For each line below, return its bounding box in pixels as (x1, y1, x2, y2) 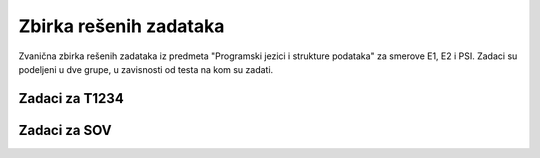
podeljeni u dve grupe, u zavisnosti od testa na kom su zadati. (18, 63, 274, 75)
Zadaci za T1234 (18, 90, 124, 107)
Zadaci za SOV (18, 121, 112, 139)
